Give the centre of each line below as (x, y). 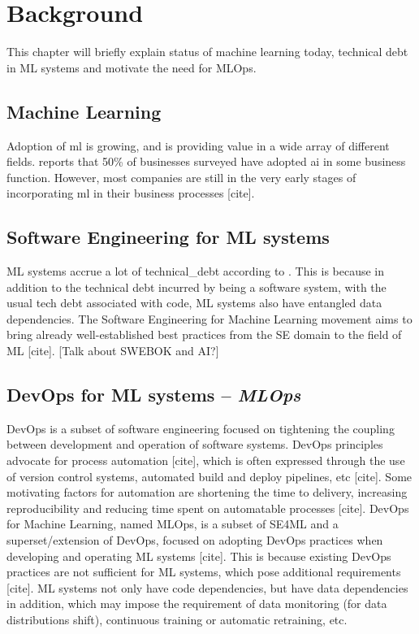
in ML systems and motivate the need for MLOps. (132, 67)
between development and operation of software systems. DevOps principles (195, 444)
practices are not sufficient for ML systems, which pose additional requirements (204, 572)
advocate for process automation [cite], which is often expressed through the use (206, 460)
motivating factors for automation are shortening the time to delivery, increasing (207, 492)
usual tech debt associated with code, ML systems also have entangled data (194, 303)
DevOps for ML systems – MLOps (154, 395)
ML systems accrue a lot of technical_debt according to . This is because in (196, 271)
